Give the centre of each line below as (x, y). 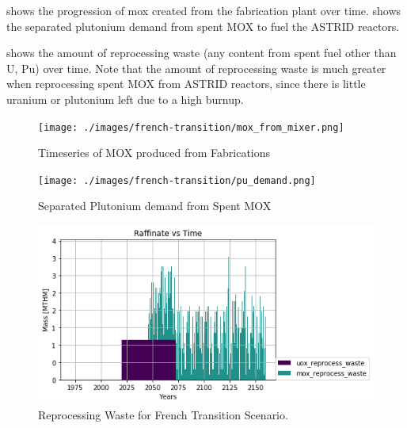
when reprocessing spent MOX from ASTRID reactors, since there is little (186, 84)
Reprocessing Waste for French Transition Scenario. (163, 415)
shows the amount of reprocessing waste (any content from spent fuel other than (202, 53)
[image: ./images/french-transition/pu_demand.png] (177, 180)
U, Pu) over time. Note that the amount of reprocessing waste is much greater (196, 68)
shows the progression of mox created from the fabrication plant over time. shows (204, 10)
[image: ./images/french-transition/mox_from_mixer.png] (191, 127)
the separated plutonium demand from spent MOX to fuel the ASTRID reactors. (203, 26)
